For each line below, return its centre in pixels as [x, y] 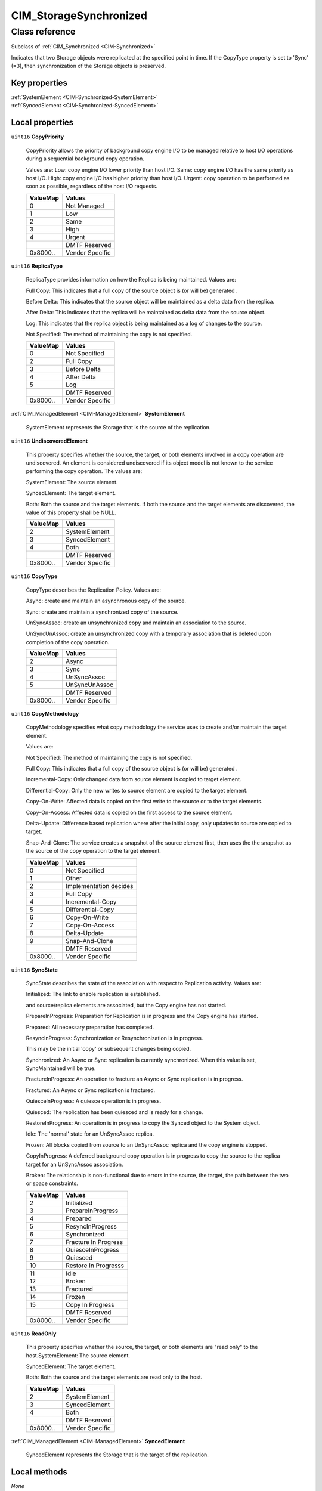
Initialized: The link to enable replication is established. [93, 994]
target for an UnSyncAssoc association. [75, 1164]
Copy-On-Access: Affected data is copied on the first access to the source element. [129, 812]
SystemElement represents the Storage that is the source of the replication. [118, 427]
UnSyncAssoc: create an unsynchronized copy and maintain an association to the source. [136, 623]
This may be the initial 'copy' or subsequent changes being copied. [109, 1049]
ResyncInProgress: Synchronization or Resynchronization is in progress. [114, 1038]
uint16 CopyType [34, 576]
